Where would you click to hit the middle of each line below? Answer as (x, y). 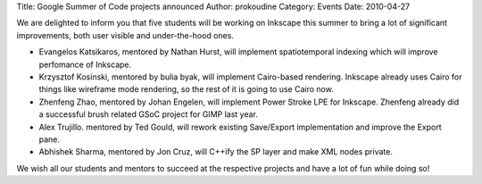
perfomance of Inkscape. (85, 64)
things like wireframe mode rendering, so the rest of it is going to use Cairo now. (186, 89)
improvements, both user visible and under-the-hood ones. (125, 35)
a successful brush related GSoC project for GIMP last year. (148, 114)
